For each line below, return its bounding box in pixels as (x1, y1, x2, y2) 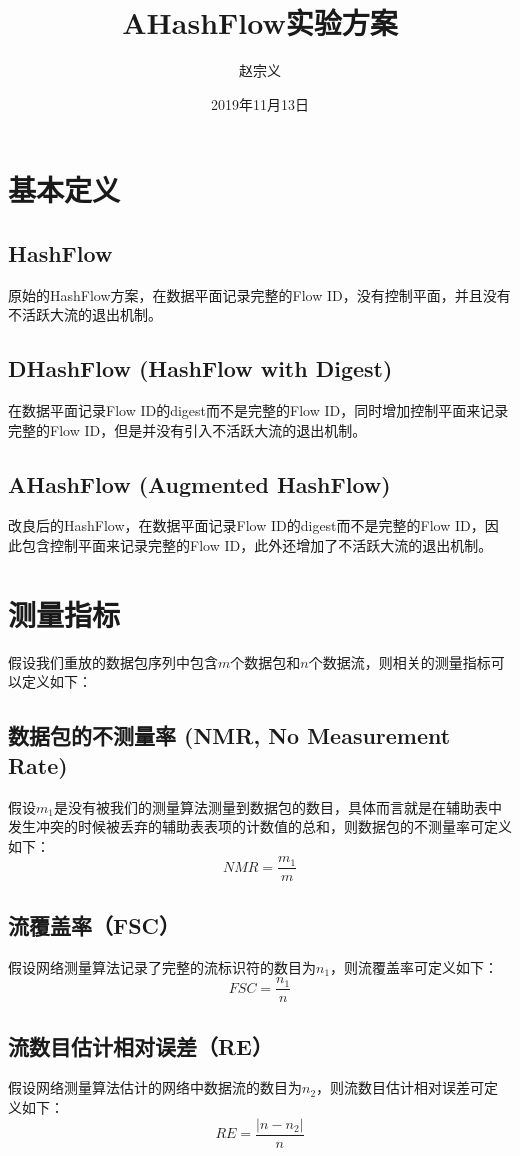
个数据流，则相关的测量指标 (308, 651, 491, 672)
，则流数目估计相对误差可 (316, 1077, 485, 1098)
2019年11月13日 (211, 93, 309, 114)
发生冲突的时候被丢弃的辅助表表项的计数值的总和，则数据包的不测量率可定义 (8, 816, 512, 837)
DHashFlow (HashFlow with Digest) (8, 353, 393, 384)
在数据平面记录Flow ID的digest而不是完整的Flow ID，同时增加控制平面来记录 (8, 400, 509, 421)
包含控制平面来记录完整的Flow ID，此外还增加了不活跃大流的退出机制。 (21, 535, 493, 556)
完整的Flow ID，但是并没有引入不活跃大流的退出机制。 (8, 419, 367, 440)
